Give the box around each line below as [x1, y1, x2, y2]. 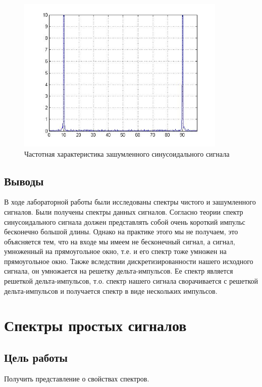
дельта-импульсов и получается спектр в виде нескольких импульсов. [4, 285, 218, 296]
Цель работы [4, 350, 68, 365]
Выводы [4, 173, 44, 188]
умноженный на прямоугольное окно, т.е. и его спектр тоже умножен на [4, 246, 227, 256]
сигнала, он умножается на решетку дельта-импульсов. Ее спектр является [4, 266, 233, 276]
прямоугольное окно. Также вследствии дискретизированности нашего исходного [4, 255, 253, 266]
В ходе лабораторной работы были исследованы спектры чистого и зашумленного [4, 197, 256, 207]
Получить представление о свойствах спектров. [4, 373, 149, 383]
